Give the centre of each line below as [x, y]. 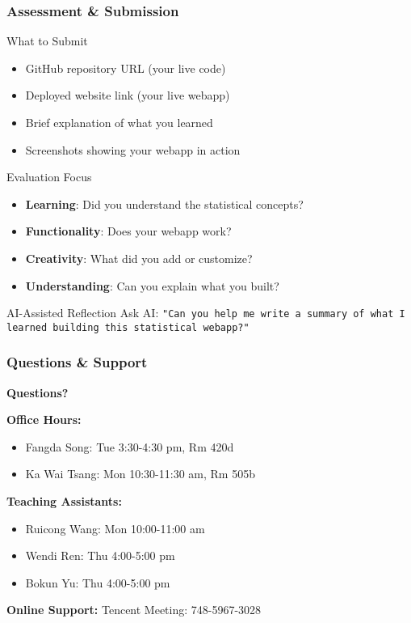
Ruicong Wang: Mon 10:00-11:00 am [115, 528]
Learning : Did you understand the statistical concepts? [164, 203]
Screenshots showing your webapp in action [133, 149]
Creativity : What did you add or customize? [139, 258]
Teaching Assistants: [64, 501]
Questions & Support [77, 362]
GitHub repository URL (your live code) [126, 68]
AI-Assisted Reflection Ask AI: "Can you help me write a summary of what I [206, 313]
